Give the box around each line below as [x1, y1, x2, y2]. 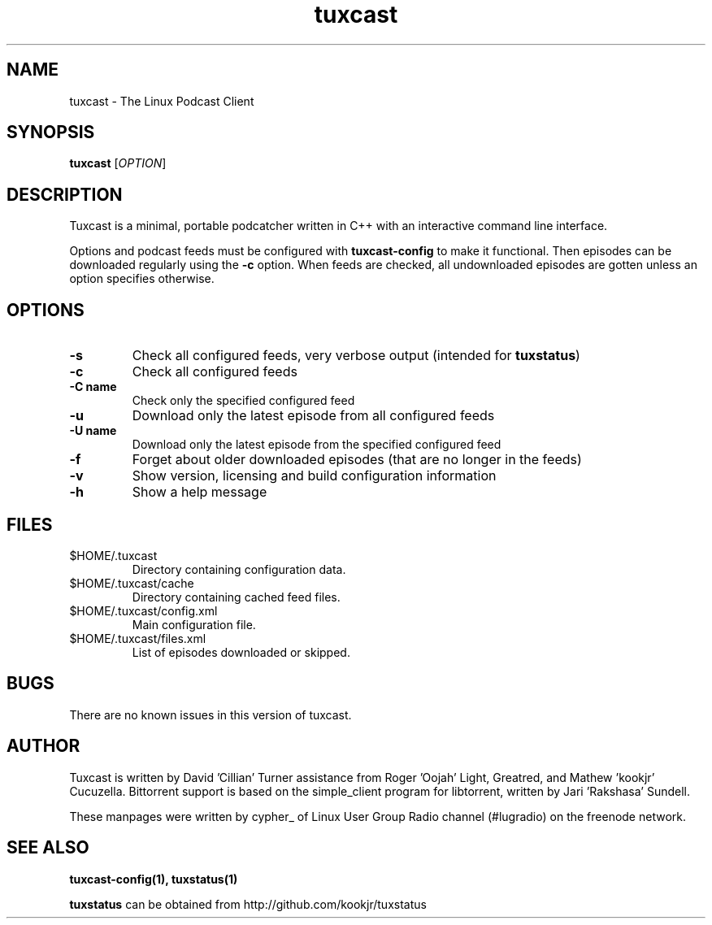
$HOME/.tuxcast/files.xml [69, 631, 206, 645]
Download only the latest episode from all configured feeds [132, 407, 495, 424]
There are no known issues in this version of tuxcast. [69, 707, 352, 722]
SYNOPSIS [7, 122, 95, 143]
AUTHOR [7, 736, 80, 757]
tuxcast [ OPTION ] [69, 156, 167, 171]
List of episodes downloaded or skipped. [132, 645, 350, 659]
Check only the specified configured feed [132, 393, 355, 408]
